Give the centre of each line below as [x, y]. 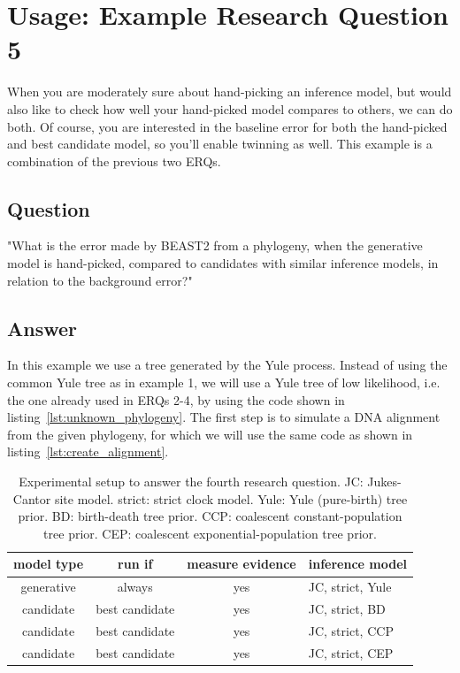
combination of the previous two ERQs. [114, 161]
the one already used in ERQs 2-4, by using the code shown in [176, 399]
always [135, 587]
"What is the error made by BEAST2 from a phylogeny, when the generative [215, 245]
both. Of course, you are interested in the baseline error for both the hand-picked [227, 126]
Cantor [32, 498]
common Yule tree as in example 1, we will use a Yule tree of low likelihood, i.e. [224, 382]
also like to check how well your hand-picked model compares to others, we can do [230, 108]
